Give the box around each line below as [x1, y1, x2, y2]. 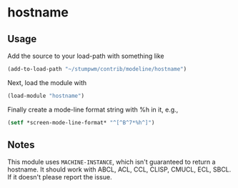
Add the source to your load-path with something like [7, 51, 164, 60]
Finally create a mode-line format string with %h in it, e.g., [7, 105, 179, 114]
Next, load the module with [7, 78, 87, 86]
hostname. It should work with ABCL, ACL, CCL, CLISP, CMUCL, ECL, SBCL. [7, 165, 232, 174]
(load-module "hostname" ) [7, 92, 84, 99]
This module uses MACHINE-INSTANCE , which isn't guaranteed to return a [7, 158, 216, 167]
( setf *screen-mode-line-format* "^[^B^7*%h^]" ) [7, 119, 155, 126]
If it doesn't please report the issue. [7, 173, 112, 182]
